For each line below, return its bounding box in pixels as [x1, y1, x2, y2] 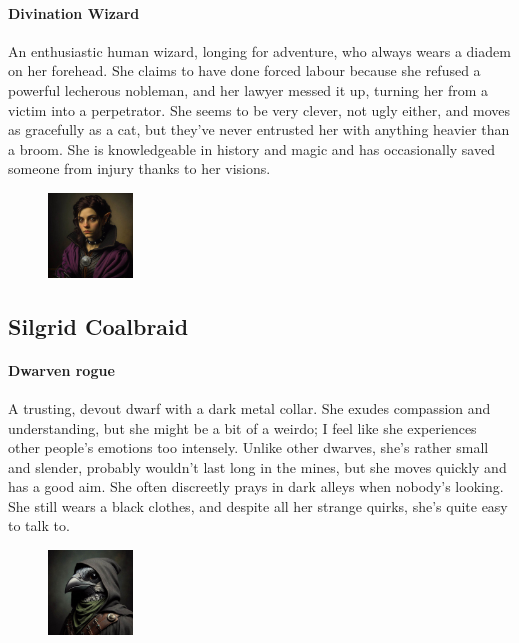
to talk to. [8, 515, 70, 536]
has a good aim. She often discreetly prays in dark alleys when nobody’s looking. [8, 476, 504, 497]
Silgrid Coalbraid [8, 310, 189, 341]
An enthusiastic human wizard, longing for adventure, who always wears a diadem [8, 40, 511, 61]
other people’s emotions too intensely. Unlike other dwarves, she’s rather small [8, 437, 489, 458]
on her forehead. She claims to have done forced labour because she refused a [8, 60, 481, 81]
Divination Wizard [8, 2, 140, 23]
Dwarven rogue [8, 359, 115, 380]
